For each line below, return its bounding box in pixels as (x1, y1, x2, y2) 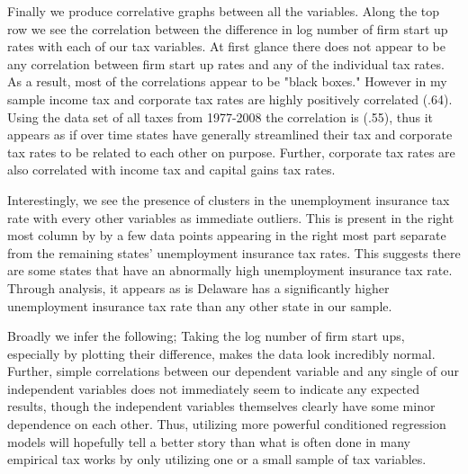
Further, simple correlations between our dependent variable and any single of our (7, 362, 460, 380)
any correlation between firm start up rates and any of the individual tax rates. (7, 54, 445, 73)
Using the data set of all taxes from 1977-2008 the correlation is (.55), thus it (7, 107, 433, 126)
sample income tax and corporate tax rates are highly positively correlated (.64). (7, 89, 453, 108)
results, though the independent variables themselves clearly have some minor (7, 397, 436, 416)
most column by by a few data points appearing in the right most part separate (7, 226, 446, 245)
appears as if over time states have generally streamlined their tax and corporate (7, 125, 453, 144)
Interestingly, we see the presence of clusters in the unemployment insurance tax (7, 190, 450, 209)
